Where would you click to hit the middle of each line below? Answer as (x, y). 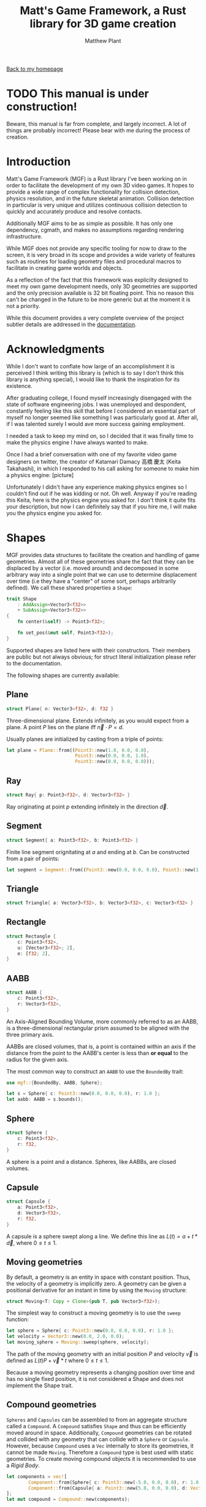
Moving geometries (44, 1262)
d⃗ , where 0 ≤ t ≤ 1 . (32, 1243)
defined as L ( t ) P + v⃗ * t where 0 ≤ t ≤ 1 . (58, 1360)
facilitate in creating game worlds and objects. (65, 267)
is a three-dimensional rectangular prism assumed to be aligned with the (98, 1028)
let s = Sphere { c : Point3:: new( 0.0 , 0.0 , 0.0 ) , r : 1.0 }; (83, 1094)
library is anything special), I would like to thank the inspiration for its (93, 379)
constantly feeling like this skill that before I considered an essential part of (101, 411)
